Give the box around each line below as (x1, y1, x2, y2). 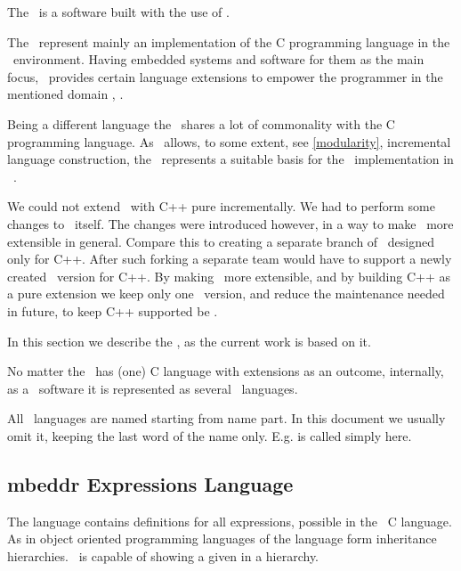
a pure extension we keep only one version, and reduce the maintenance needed (7, 284, 445, 303)
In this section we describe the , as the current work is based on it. (7, 331, 371, 350)
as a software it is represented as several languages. (7, 379, 298, 397)
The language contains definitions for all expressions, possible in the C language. (7, 511, 452, 530)
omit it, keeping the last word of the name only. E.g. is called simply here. (7, 426, 412, 445)
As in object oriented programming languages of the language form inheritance (7, 529, 437, 548)
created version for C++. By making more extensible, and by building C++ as (7, 266, 450, 285)
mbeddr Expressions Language (7, 469, 294, 497)
